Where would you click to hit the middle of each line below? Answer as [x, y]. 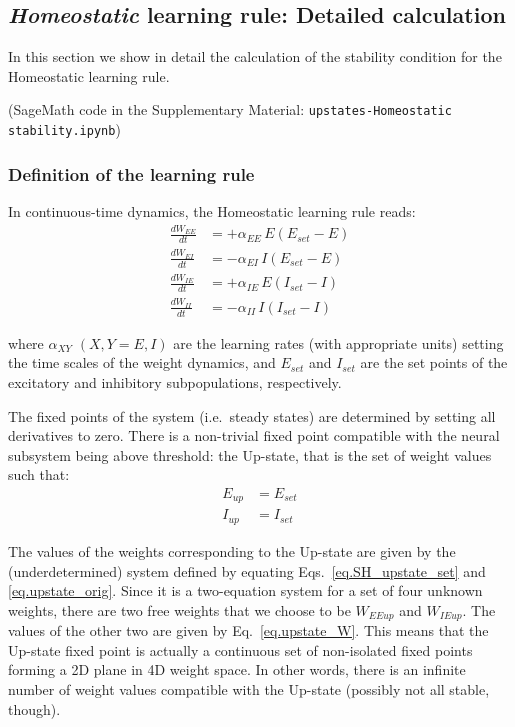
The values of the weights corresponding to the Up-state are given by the [232, 550]
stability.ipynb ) [64, 129]
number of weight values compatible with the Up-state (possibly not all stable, [249, 688]
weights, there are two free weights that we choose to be [179, 609]
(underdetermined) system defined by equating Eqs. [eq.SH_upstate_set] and [247, 570]
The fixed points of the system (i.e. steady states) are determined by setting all [252, 415]
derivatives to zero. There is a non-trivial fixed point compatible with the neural [254, 435]
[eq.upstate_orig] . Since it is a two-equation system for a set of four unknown [245, 590]
